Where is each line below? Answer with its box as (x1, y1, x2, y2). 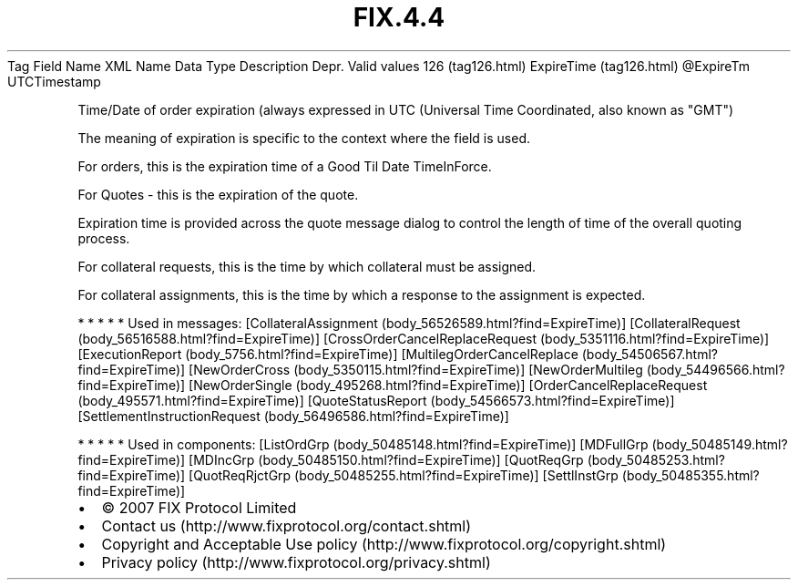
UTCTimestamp (7, 73, 101, 89)
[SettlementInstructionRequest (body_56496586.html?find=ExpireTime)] (77, 407, 509, 424)
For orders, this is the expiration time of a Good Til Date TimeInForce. (77, 158, 492, 174)
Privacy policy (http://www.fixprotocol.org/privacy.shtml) (101, 552, 491, 572)
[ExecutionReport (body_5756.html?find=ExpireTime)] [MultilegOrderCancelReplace (77, 345, 578, 362)
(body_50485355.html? (621, 467, 760, 483)
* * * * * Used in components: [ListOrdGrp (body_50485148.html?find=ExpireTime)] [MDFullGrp (77, 436, 649, 452)
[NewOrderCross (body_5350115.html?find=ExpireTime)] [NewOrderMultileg (189, 361, 643, 377)
